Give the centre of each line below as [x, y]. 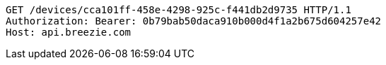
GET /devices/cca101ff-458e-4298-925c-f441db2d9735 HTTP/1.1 [179, 10]
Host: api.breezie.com [69, 32]
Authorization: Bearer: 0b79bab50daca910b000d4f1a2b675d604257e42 [194, 21]
